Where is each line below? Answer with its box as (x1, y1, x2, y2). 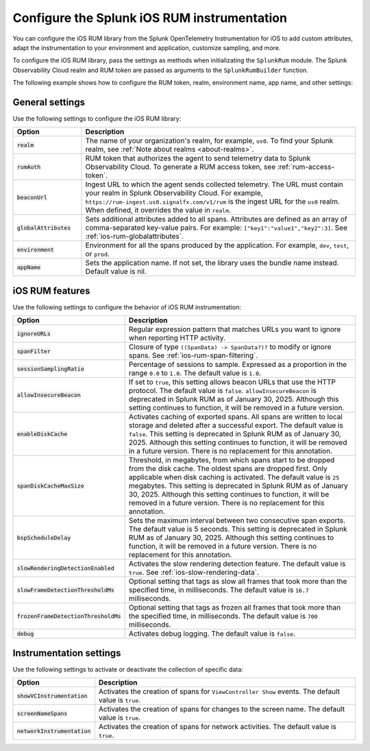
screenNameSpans (16, 710, 68, 717)
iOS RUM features (12, 285, 90, 296)
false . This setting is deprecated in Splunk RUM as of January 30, (128, 429, 342, 439)
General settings (12, 96, 86, 108)
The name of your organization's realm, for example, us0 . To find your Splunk (85, 136, 334, 145)
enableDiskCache (16, 430, 68, 438)
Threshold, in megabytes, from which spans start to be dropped (128, 455, 335, 465)
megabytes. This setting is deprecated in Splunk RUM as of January (128, 481, 349, 490)
